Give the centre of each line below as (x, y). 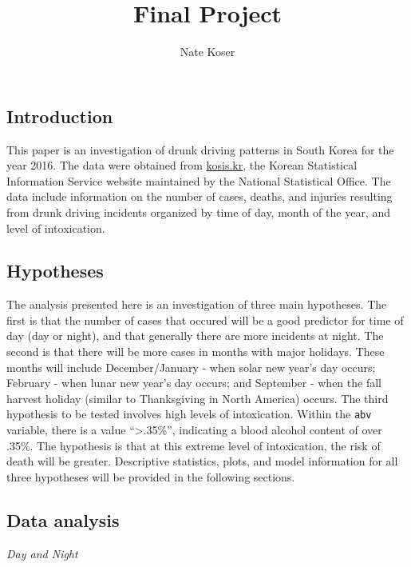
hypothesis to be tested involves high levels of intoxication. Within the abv (189, 414)
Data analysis (63, 519)
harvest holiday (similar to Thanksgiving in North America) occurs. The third (198, 398)
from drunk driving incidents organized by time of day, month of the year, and (198, 212)
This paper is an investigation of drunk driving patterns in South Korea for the (200, 149)
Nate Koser (207, 52)
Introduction (60, 116)
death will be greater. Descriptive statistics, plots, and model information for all (202, 461)
